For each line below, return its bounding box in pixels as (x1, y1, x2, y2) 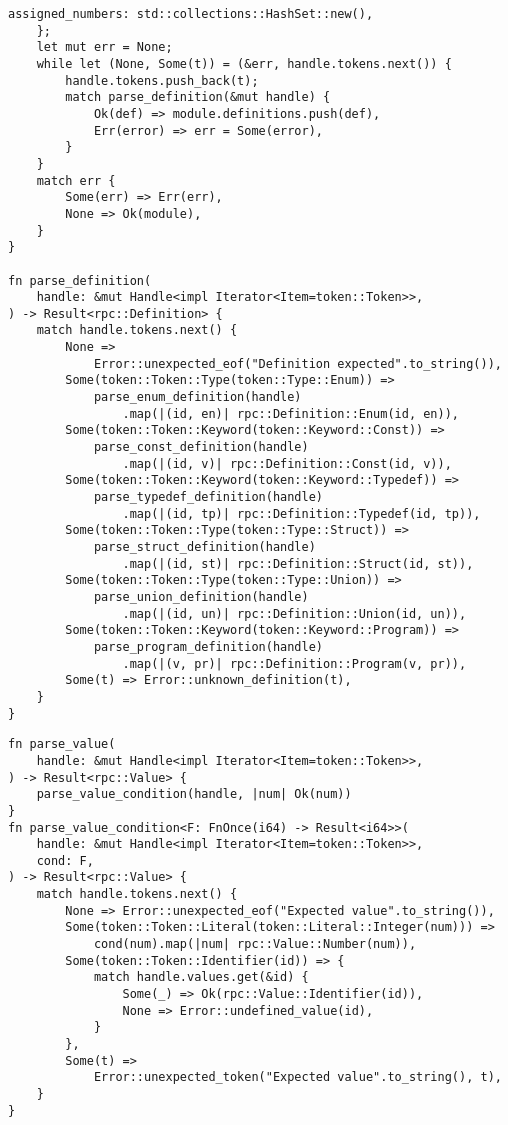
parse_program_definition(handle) (93, 639, 323, 654)
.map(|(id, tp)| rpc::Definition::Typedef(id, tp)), (122, 506, 481, 521)
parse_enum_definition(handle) (93, 390, 302, 405)
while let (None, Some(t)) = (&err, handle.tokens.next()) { (36, 56, 452, 71)
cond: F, (36, 853, 94, 868)
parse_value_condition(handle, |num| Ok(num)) (36, 787, 352, 802)
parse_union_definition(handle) (93, 589, 309, 604)
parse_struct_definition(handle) (93, 540, 316, 554)
